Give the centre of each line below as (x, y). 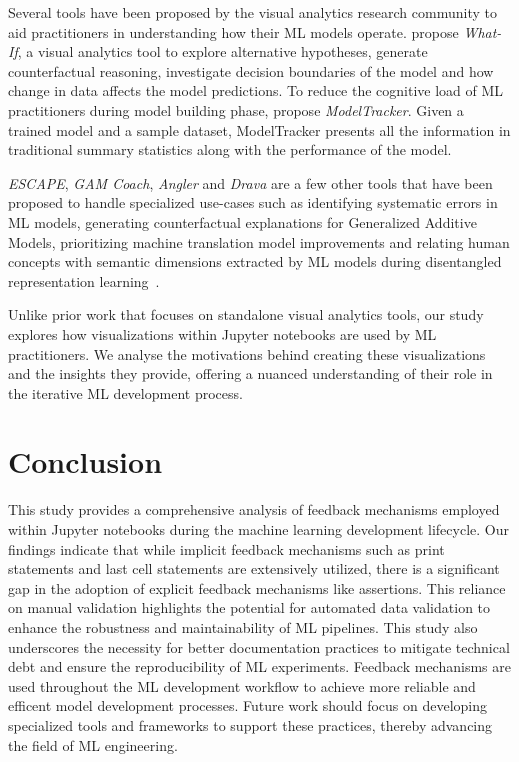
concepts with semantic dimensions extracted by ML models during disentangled (255, 261)
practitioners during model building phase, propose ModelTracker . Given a (236, 109)
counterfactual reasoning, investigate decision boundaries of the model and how (251, 70)
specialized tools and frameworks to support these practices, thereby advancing (250, 724)
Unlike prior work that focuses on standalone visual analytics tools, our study (246, 314)
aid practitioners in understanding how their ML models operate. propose (233, 31)
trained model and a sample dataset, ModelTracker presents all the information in (259, 129)
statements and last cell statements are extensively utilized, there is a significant (254, 568)
